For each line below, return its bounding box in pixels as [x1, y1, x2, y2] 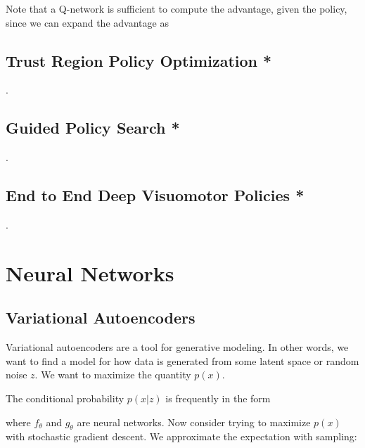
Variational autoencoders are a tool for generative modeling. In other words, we [6, 340, 349, 354]
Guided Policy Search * [6, 117, 180, 139]
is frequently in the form [165, 390, 271, 405]
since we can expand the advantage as [6, 15, 169, 30]
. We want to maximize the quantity [34, 367, 191, 382]
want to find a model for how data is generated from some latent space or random [6, 353, 359, 368]
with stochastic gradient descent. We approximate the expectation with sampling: [6, 429, 357, 444]
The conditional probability [6, 390, 124, 405]
